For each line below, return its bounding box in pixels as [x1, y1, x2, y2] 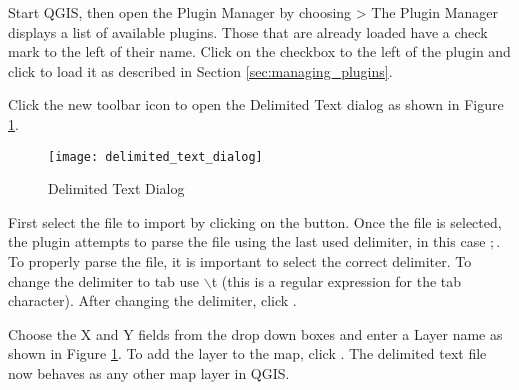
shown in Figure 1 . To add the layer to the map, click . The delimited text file [8, 343, 487, 364]
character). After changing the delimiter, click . [8, 290, 297, 311]
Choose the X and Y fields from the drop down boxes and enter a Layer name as [8, 323, 503, 344]
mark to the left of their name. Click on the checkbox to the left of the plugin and [8, 41, 511, 62]
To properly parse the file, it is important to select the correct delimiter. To [8, 251, 472, 271]
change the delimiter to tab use [8, 270, 200, 291]
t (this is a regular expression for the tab [211, 270, 462, 291]
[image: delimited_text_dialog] [48, 149, 263, 164]
